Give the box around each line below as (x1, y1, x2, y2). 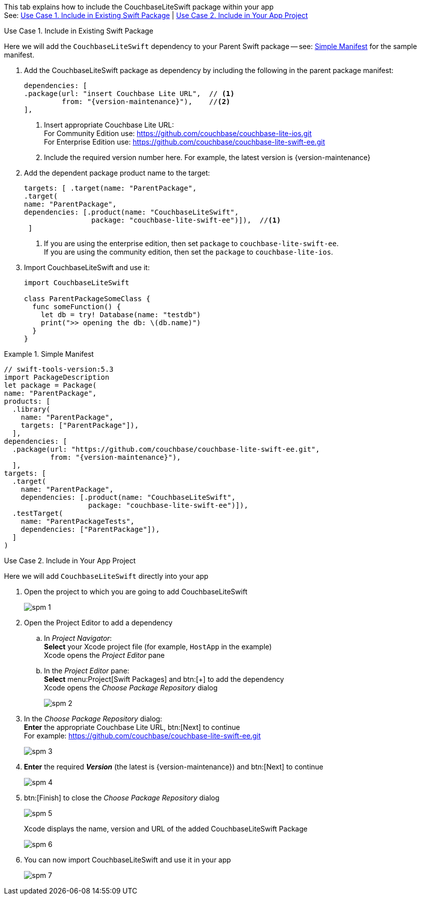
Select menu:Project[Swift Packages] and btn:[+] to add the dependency (44, 675, 284, 683)
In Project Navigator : (44, 634, 112, 642)
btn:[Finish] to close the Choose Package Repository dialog (24, 793, 220, 802)
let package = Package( (4, 381, 97, 389)
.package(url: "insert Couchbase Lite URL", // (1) (24, 90, 235, 98)
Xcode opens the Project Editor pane (44, 651, 165, 659)
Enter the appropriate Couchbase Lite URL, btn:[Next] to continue (24, 723, 240, 731)
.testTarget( (12, 509, 63, 517)
